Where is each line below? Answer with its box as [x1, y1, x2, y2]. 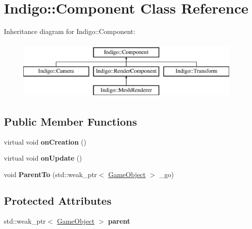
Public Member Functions [4, 114, 137, 129]
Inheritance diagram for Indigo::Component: [4, 26, 135, 36]
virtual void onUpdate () [4, 153, 82, 163]
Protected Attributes [4, 193, 112, 208]
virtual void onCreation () [4, 136, 86, 147]
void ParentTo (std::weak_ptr [4, 169, 97, 180]
